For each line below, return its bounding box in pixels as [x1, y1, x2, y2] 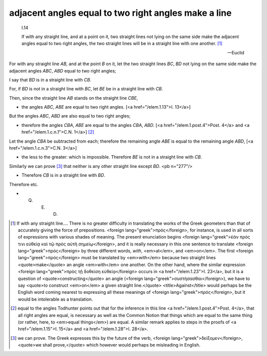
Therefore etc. [9, 181, 39, 187]
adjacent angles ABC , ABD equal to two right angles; [9, 68, 116, 74]
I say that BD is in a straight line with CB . [9, 77, 91, 82]
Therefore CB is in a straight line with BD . [21, 172, 106, 178]
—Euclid [227, 49, 244, 55]
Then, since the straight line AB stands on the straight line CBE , [9, 95, 138, 101]
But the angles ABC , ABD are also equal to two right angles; [9, 113, 131, 119]
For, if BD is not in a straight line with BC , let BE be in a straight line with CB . [9, 86, 163, 92]
